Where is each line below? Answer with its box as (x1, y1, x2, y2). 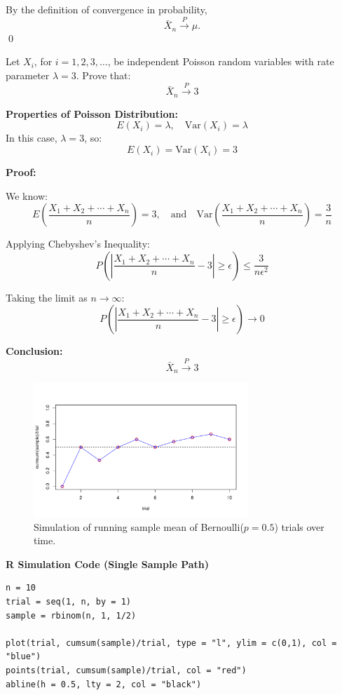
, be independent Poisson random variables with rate (107, 54, 334, 69)
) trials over (274, 519, 324, 534)
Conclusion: (6, 344, 63, 358)
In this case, (6, 130, 57, 145)
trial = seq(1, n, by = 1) (6, 597, 131, 607)
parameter (6, 68, 50, 83)
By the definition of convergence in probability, (6, 2, 207, 16)
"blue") (6, 652, 41, 662)
